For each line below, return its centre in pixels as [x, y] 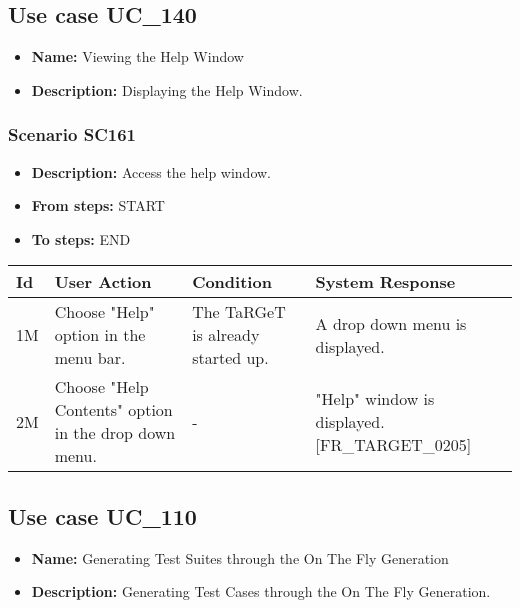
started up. [230, 358]
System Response [385, 282]
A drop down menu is [391, 323]
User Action [103, 282]
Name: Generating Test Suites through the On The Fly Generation [240, 557]
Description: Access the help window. [151, 171]
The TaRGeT [239, 312]
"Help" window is [375, 398]
